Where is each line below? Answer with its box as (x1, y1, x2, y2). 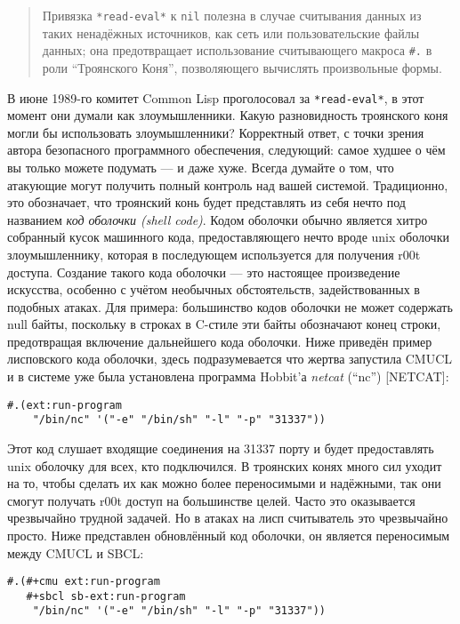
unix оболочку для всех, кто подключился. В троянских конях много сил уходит (7, 456, 442, 475)
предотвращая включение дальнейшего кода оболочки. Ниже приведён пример (7, 332, 432, 350)
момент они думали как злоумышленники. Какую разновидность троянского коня (7, 106, 448, 124)
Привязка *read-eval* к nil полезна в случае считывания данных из (42, 6, 422, 24)
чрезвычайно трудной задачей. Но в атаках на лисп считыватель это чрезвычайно (7, 508, 448, 527)
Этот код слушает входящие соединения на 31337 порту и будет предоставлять (7, 438, 434, 457)
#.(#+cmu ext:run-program (7, 575, 160, 588)
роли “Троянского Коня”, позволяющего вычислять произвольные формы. (42, 58, 442, 76)
